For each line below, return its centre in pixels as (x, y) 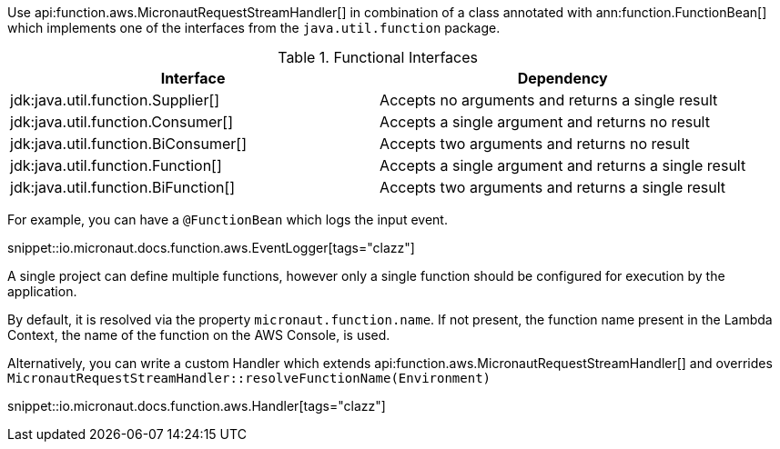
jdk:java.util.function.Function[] (116, 165)
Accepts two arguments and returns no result (535, 144)
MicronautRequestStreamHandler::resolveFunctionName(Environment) (249, 378)
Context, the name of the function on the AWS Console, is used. (199, 335)
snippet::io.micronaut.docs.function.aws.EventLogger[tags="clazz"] (211, 248)
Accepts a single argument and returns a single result (563, 165)
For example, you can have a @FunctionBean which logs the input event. (228, 220)
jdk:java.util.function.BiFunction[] (123, 187)
